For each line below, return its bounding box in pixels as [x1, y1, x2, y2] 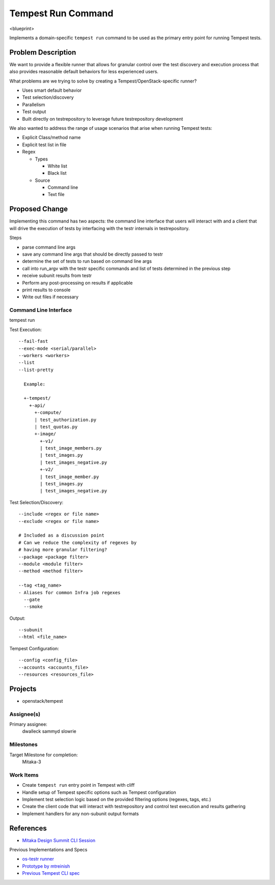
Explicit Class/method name [22, 134, 81, 141]
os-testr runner [22, 856, 54, 862]
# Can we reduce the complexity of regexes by [18, 540, 137, 545]
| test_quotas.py [34, 424, 78, 430]
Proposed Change [9, 205, 68, 213]
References [9, 824, 47, 833]
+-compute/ [34, 410, 62, 416]
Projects [9, 684, 37, 693]
